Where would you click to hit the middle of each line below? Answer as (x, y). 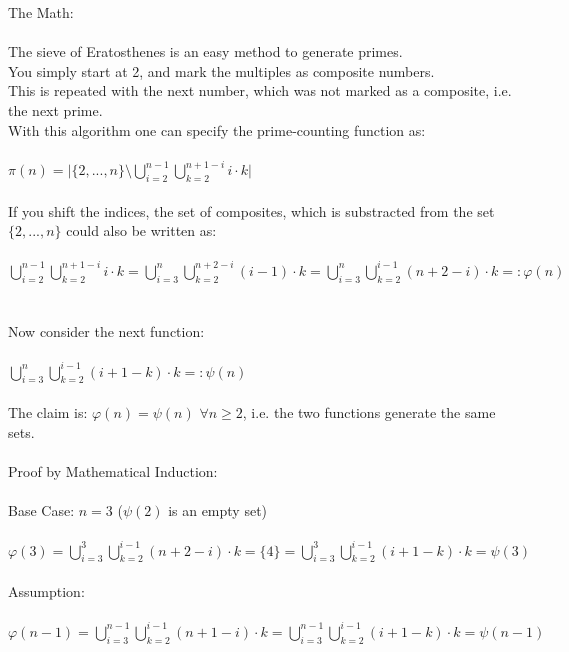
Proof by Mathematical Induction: (113, 470)
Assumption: (46, 591)
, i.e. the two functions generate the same (369, 411)
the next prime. (55, 109)
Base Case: (41, 509)
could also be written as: (141, 230)
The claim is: (48, 411)
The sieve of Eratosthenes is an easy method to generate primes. (205, 51)
